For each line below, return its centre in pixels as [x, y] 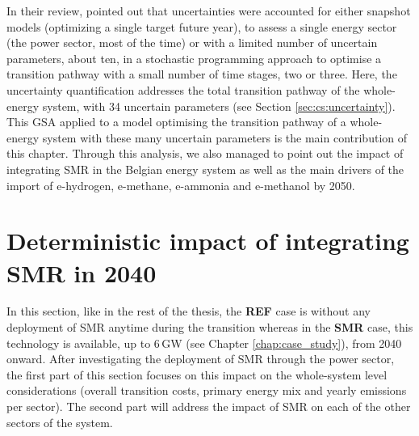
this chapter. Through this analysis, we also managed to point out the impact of [205, 153]
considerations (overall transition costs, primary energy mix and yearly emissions [207, 390]
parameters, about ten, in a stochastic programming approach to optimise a [194, 58]
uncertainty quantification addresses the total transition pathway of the [183, 89]
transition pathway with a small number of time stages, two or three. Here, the [202, 74]
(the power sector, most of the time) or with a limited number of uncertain [192, 42]
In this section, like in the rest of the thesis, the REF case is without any [189, 311]
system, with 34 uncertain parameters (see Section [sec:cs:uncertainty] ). [219, 106]
